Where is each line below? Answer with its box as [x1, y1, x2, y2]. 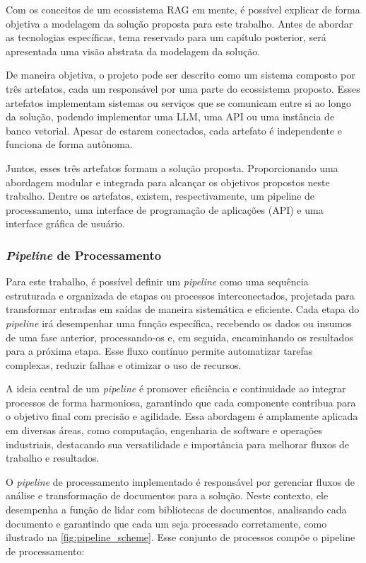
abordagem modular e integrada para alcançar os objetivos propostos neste [6, 174, 330, 189]
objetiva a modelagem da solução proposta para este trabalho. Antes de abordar [6, 16, 353, 30]
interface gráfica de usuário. [6, 216, 125, 231]
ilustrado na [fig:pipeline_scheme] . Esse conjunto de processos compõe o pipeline [6, 530, 355, 545]
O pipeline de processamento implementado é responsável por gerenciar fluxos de [6, 474, 355, 489]
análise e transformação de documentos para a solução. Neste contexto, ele [6, 488, 329, 503]
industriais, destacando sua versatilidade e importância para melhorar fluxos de [6, 436, 350, 451]
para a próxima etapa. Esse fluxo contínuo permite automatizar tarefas [6, 343, 313, 358]
